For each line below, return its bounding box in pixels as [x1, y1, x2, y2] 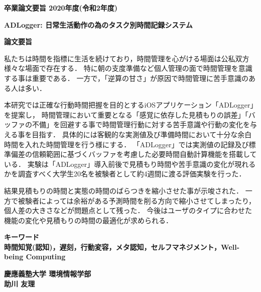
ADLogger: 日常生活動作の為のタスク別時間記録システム [4, 19, 193, 30]
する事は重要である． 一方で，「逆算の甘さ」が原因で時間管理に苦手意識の [4, 72, 248, 83]
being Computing [4, 251, 66, 262]
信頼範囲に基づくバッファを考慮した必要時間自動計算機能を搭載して [32, 149, 257, 159]
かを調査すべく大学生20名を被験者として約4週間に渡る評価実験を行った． [4, 168, 246, 179]
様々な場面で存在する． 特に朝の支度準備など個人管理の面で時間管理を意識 [4, 63, 252, 73]
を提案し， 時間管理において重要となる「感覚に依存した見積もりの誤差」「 [4, 109, 248, 120]
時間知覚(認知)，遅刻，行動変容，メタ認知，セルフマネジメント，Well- [4, 241, 240, 252]
